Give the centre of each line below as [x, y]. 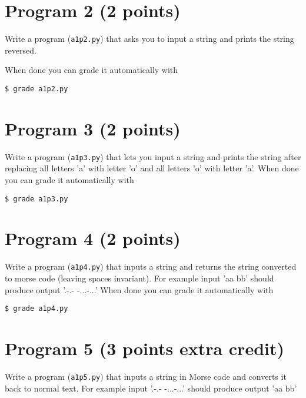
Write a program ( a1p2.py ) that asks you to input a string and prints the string [149, 39]
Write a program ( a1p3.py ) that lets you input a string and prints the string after [153, 156]
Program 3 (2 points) [93, 128]
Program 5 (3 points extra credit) [144, 348]
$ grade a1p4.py [36, 309]
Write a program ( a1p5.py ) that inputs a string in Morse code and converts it [146, 376]
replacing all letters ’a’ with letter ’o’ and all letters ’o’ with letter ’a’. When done [152, 168]
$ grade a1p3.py [36, 199]
